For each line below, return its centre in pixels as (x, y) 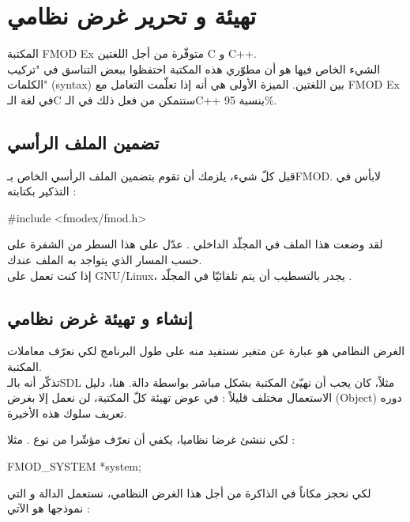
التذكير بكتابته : (42, 191)
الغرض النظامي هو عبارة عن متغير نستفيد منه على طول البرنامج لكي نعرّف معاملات (206, 351)
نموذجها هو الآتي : (49, 508)
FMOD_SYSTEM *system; (74, 466)
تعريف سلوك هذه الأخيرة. (67, 412)
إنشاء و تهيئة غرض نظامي (100, 318)
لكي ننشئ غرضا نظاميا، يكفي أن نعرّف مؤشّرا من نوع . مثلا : (151, 439)
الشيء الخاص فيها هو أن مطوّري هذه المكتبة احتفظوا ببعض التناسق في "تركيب (194, 68)
